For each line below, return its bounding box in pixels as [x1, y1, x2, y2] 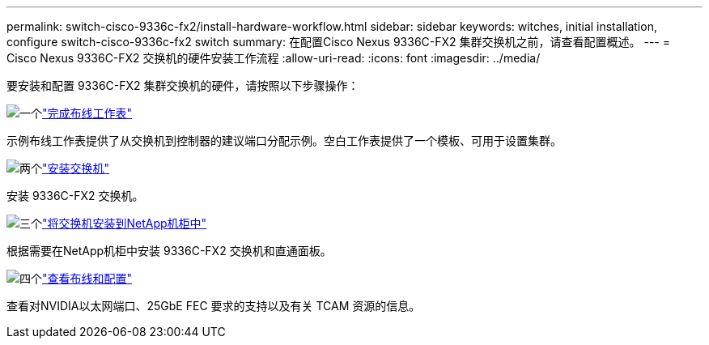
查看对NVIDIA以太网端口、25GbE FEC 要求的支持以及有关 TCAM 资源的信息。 [6, 299, 421, 313]
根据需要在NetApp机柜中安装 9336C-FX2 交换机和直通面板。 [6, 244, 332, 258]
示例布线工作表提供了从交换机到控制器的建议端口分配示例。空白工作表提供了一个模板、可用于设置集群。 [6, 134, 562, 147]
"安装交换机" [42, 161, 110, 175]
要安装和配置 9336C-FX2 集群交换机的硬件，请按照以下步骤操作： [6, 79, 359, 92]
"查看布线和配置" [42, 271, 133, 285]
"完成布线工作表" [42, 106, 133, 120]
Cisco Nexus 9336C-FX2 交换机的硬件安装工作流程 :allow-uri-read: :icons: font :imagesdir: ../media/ [6, 51, 541, 65]
